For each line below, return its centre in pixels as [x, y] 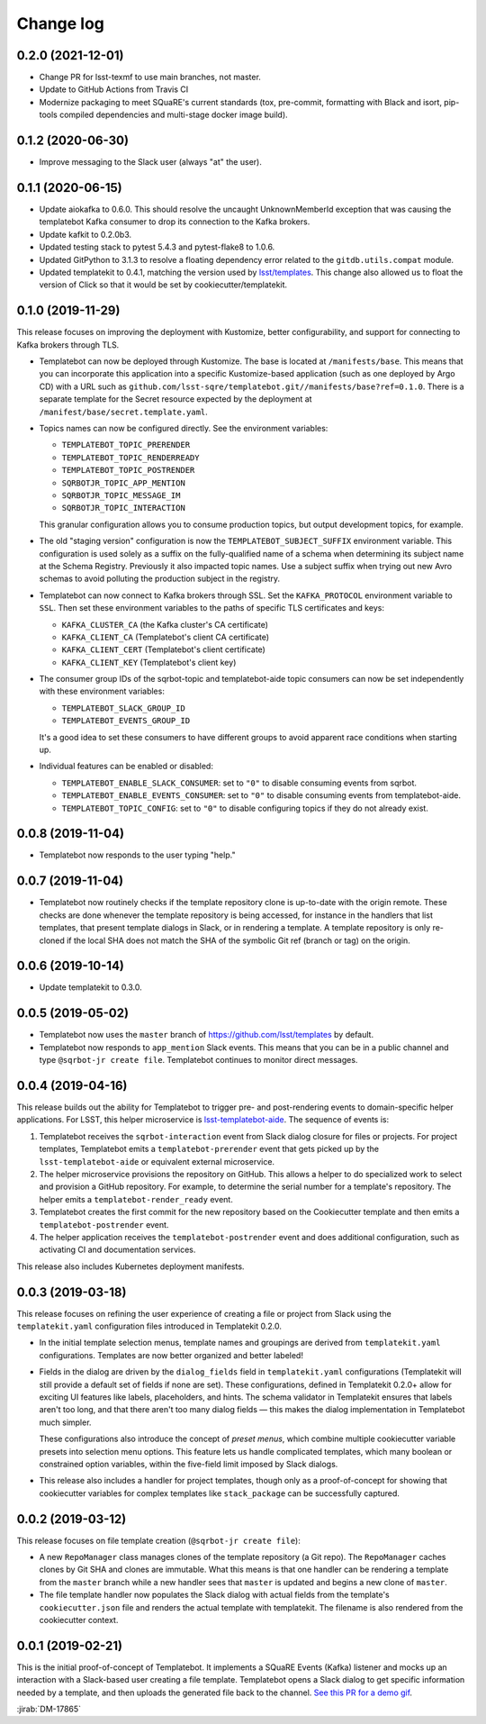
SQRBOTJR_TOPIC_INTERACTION [124, 508]
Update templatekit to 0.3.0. [91, 987]
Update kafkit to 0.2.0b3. [85, 234]
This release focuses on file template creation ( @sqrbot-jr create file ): [158, 1540]
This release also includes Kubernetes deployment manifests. [130, 1266]
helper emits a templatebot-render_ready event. [136, 1199]
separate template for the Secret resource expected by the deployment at [175, 399]
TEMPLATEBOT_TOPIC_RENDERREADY [130, 458]
